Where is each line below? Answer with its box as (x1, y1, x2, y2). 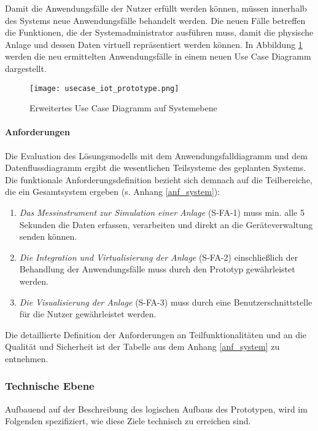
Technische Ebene (5, 378, 95, 393)
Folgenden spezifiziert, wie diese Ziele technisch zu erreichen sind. (5, 414, 251, 427)
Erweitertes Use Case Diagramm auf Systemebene (29, 101, 217, 114)
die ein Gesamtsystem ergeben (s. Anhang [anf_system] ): (5, 185, 220, 198)
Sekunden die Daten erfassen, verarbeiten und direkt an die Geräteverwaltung (19, 218, 313, 231)
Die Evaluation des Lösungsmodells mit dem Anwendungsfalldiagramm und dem (5, 149, 308, 162)
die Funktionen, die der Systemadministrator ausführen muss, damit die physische (5, 26, 314, 39)
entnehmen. (5, 352, 48, 365)
